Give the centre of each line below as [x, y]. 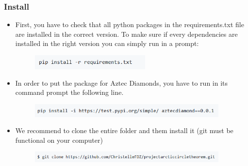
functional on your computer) [59, 140]
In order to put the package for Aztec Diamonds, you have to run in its [122, 83]
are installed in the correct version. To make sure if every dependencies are [126, 34]
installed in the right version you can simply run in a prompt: [107, 43]
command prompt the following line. [69, 92]
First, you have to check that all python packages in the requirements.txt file [130, 24]
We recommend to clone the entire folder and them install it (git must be [124, 130]
